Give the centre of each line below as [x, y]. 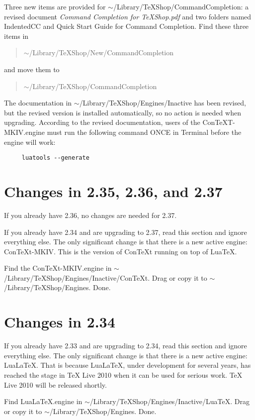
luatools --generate [55, 158]
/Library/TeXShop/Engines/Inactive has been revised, [163, 103]
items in [16, 36]
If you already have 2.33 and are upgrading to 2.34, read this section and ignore [126, 346]
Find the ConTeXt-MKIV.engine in [58, 268]
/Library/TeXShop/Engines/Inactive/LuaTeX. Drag [170, 401]
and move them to [32, 69]
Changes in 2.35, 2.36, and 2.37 [113, 191]
